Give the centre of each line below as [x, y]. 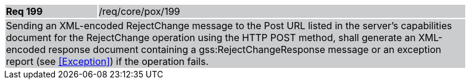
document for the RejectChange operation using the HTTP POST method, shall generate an [211, 38]
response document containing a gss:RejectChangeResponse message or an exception [245, 49]
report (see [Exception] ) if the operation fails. [107, 61]
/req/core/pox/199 [139, 11]
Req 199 [24, 11]
